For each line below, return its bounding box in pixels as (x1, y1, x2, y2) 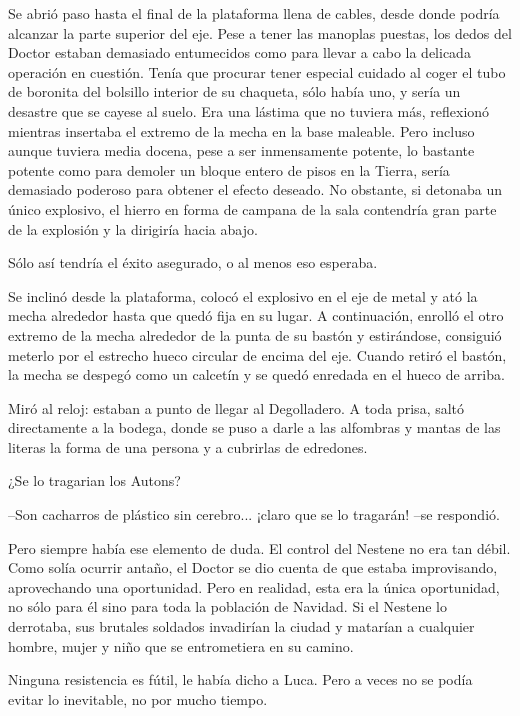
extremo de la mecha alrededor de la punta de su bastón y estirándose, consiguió (8, 324, 502, 345)
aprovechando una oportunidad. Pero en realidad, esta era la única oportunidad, (8, 576, 500, 597)
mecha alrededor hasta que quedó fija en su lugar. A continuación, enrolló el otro (8, 305, 504, 326)
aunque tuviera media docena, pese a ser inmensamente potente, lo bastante (8, 140, 475, 161)
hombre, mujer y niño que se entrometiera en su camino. (8, 635, 354, 656)
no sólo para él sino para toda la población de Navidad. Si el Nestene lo (8, 596, 447, 617)
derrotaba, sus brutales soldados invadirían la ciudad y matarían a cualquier (8, 616, 475, 637)
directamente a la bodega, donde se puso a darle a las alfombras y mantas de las (8, 417, 501, 438)
